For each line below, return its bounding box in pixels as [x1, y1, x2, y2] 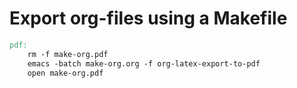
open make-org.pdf [27, 68, 104, 78]
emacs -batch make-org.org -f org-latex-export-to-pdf [27, 58, 261, 69]
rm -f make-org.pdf [27, 49, 109, 59]
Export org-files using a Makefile [9, 7, 288, 30]
